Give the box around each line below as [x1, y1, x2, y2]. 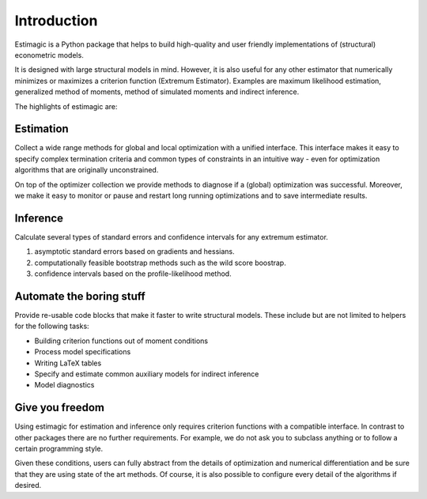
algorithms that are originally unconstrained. [14, 165, 159, 175]
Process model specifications [34, 347, 131, 357]
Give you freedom [14, 401, 105, 414]
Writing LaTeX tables [34, 358, 102, 368]
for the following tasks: [14, 321, 90, 331]
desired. [14, 481, 42, 490]
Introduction [14, 12, 98, 29]
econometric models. [14, 50, 85, 59]
